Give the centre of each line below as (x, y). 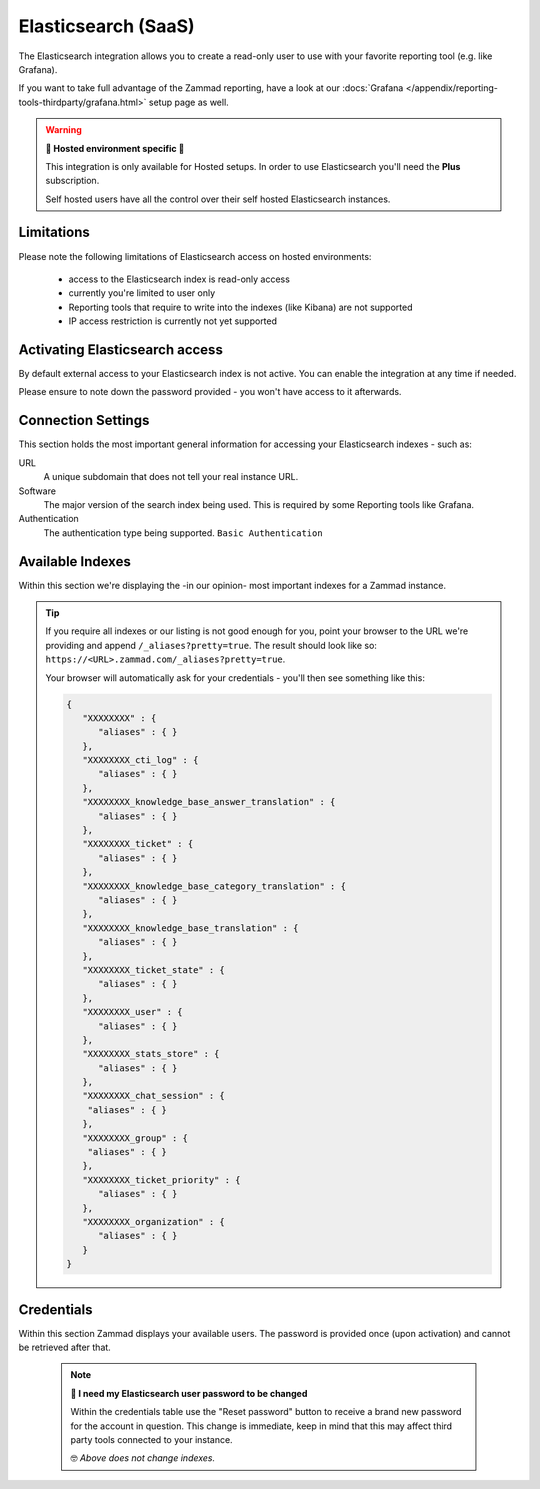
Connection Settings (84, 420)
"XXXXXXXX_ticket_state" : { (153, 969)
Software (37, 491)
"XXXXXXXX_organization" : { (153, 1221)
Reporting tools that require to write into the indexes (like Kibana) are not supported (240, 307)
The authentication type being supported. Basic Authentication (183, 532)
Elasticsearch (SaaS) (106, 26)
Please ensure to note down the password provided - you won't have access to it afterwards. (210, 392)
